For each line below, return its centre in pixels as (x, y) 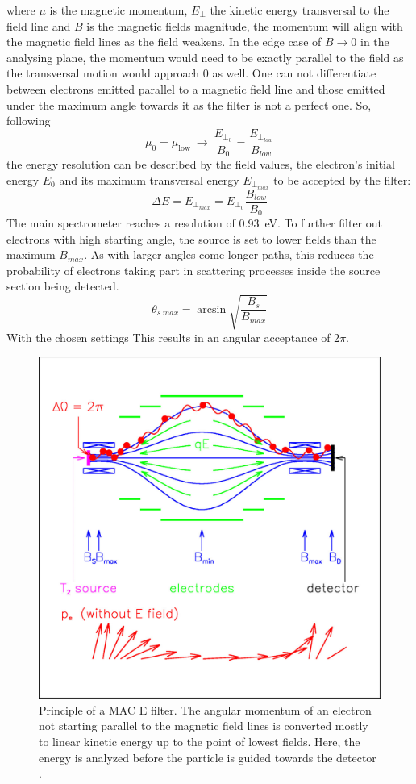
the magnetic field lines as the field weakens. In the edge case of (164, 42)
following (29, 121)
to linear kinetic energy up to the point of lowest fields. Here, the (200, 741)
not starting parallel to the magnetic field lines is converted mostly (204, 726)
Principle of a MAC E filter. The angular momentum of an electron (205, 709)
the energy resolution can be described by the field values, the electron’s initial (201, 164)
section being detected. (63, 286)
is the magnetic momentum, (119, 10)
